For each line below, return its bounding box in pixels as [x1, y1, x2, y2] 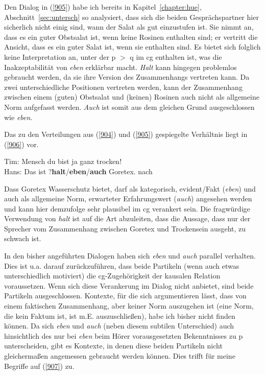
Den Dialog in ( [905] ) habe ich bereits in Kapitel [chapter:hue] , [4, 2, 202, 12]
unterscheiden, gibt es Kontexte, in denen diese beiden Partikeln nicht [4, 340, 223, 351]
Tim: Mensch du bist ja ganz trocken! [4, 156, 122, 167]
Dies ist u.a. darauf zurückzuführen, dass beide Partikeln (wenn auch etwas [4, 260, 239, 271]
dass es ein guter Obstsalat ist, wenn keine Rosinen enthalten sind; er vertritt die [4, 31, 258, 42]
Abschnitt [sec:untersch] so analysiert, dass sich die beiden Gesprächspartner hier [4, 11, 259, 22]
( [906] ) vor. [4, 138, 39, 149]
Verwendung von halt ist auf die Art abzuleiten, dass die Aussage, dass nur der [4, 213, 251, 224]
